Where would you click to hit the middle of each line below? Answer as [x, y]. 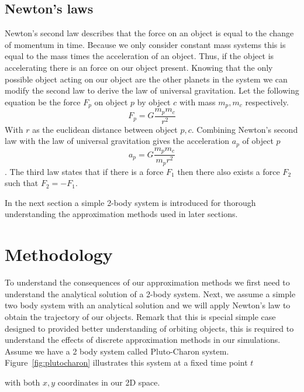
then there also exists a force [229, 171]
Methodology [59, 254]
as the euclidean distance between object [105, 129]
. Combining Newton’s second [245, 129]
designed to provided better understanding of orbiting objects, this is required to [149, 328]
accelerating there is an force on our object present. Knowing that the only [139, 67]
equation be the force [43, 102]
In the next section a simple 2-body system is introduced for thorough [130, 202]
